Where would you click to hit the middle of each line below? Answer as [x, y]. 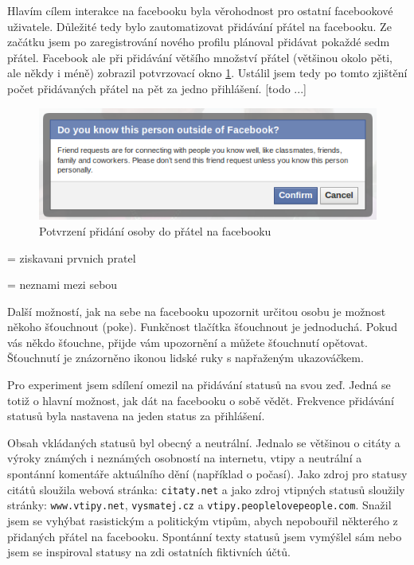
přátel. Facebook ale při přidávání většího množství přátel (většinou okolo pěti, [200, 57]
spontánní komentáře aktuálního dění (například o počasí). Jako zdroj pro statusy [207, 474]
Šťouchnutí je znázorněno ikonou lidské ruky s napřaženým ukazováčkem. [186, 358]
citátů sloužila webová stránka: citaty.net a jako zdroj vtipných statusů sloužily [206, 489]
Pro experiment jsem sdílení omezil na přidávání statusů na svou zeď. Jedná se [199, 385]
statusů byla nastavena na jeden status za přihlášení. [136, 416]
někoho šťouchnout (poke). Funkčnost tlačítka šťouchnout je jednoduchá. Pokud [202, 327]
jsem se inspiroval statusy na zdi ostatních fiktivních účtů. [149, 552]
